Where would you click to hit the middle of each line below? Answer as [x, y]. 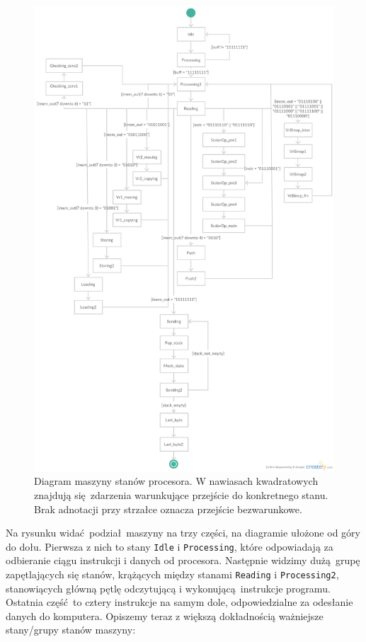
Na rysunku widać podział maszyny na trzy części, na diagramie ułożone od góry [183, 533]
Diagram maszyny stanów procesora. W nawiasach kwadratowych [176, 481]
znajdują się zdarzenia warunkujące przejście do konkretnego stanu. [181, 495]
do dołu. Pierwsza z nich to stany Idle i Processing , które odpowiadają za [170, 546]
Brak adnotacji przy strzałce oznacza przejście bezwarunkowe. [168, 509]
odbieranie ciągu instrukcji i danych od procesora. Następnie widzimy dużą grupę [183, 560]
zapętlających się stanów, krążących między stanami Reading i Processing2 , [172, 574]
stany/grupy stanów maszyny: [71, 630]
